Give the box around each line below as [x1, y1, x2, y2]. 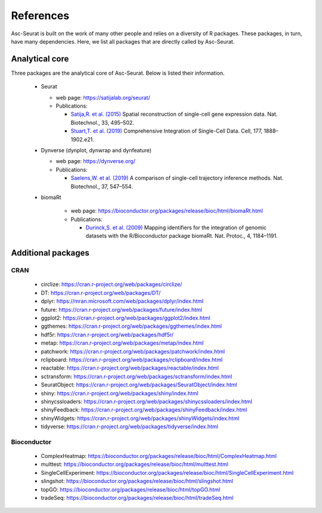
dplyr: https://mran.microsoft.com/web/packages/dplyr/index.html [41, 297, 204, 305]
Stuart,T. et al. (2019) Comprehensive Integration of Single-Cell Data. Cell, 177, [70, 127, 262, 134]
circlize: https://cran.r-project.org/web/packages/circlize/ [41, 281, 182, 288]
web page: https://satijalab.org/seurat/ [55, 94, 150, 101]
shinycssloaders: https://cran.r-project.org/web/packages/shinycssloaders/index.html [41, 398, 253, 405]
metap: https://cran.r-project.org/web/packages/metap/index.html [41, 339, 204, 346]
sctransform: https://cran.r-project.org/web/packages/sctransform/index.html [41, 373, 233, 380]
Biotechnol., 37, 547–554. [70, 183, 134, 190]
